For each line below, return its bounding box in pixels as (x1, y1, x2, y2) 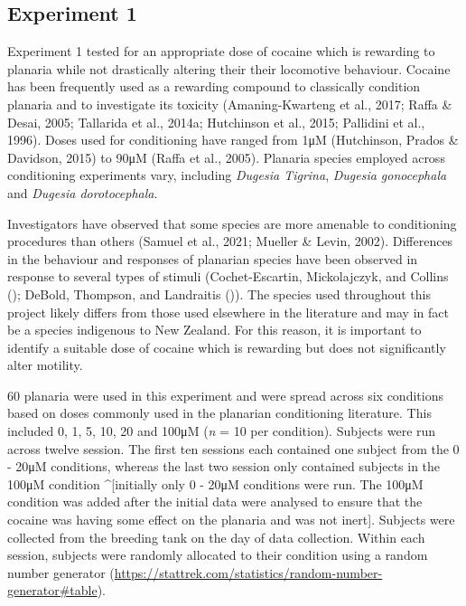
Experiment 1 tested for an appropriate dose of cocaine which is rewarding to (7, 42, 435, 61)
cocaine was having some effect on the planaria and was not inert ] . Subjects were (7, 510, 455, 529)
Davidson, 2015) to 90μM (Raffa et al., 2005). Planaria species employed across (7, 147, 445, 166)
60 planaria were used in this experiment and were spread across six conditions (7, 385, 443, 404)
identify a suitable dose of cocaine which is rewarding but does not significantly (7, 337, 446, 356)
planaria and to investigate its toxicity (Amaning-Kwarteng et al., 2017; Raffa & (7, 94, 452, 113)
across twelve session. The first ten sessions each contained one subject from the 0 (7, 439, 460, 458)
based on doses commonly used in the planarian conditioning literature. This (7, 403, 432, 422)
